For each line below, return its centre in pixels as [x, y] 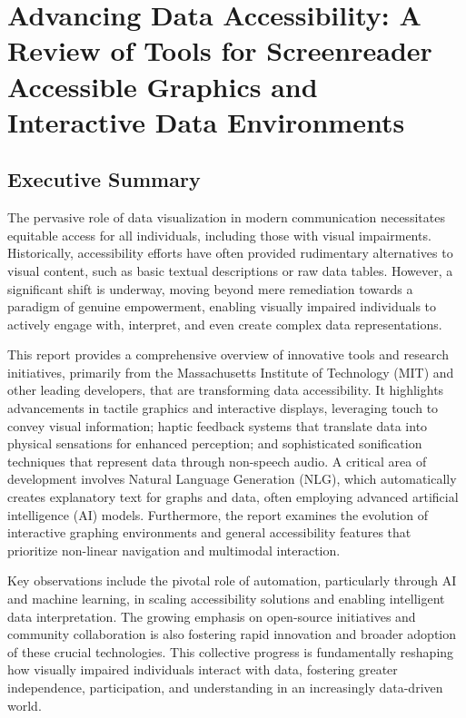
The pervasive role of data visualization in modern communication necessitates [226, 217]
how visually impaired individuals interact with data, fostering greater [203, 669]
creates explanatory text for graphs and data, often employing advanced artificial [233, 497]
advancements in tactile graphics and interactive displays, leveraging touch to [223, 408]
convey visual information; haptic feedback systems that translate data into [218, 425]
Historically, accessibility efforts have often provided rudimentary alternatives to [230, 253]
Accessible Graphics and [163, 86]
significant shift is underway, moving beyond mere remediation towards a [210, 288]
